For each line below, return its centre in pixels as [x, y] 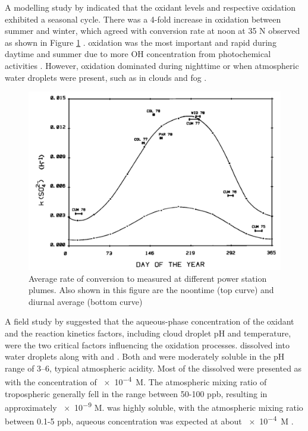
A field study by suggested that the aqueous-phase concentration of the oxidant [150, 321]
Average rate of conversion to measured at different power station [148, 278]
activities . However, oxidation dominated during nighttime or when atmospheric [152, 65]
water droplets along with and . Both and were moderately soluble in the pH [145, 356]
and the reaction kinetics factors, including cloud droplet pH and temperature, [148, 333]
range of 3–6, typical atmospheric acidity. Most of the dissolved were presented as [153, 368]
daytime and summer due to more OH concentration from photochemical [138, 54]
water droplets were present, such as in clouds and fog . [106, 77]
